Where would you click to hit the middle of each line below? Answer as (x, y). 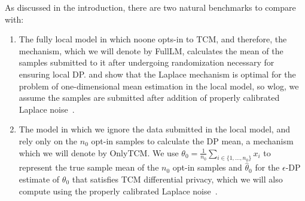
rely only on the (48, 140)
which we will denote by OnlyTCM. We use (99, 152)
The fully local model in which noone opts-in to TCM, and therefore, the (153, 39)
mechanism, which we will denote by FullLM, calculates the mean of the (151, 50)
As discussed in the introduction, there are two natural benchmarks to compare (150, 7)
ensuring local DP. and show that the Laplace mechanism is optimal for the (157, 74)
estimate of (39, 179)
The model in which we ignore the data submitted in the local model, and (154, 129)
